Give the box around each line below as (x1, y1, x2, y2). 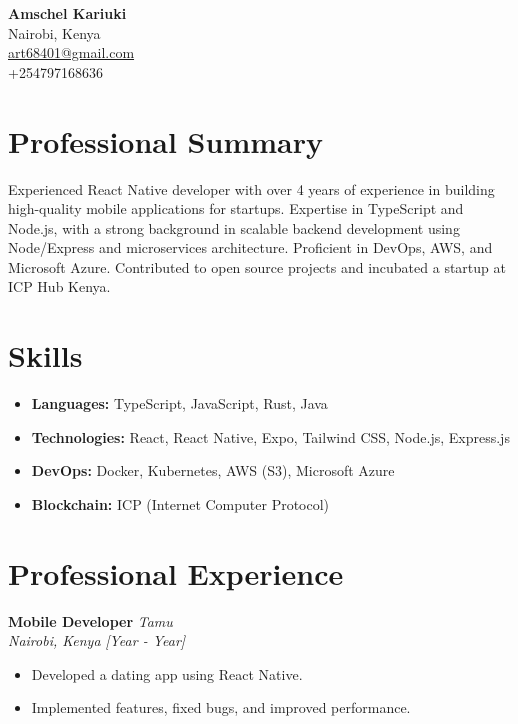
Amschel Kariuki (8, 3, 127, 23)
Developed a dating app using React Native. (31, 663, 303, 684)
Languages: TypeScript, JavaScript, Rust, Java (31, 393, 328, 414)
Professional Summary (8, 120, 323, 161)
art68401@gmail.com (8, 42, 135, 63)
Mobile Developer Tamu (8, 610, 173, 631)
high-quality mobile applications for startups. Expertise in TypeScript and (8, 198, 464, 219)
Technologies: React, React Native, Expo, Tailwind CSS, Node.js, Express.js (31, 426, 510, 447)
